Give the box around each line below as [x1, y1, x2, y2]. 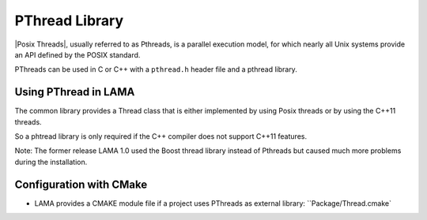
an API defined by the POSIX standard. [14, 50, 141, 59]
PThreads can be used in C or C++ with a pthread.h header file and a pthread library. [14, 65, 298, 74]
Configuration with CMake [14, 177, 148, 191]
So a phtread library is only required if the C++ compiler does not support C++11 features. [14, 132, 308, 141]
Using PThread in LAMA [14, 85, 135, 99]
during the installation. [14, 157, 88, 166]
